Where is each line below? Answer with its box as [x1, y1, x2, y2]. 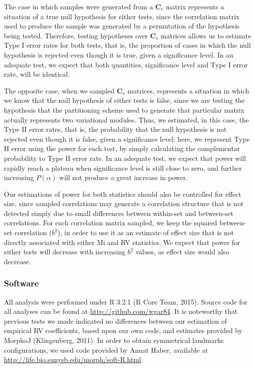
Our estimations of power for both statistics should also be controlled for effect [4, 188, 241, 199]
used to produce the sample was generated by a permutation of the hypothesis [4, 21, 240, 31]
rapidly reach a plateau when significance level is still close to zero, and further [4, 162, 242, 173]
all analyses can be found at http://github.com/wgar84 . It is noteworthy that [4, 306, 238, 316]
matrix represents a [166, 1, 224, 11]
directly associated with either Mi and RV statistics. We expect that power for [4, 237, 240, 247]
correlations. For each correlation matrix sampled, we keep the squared [4, 217, 217, 228]
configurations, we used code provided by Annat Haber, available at [4, 344, 208, 355]
